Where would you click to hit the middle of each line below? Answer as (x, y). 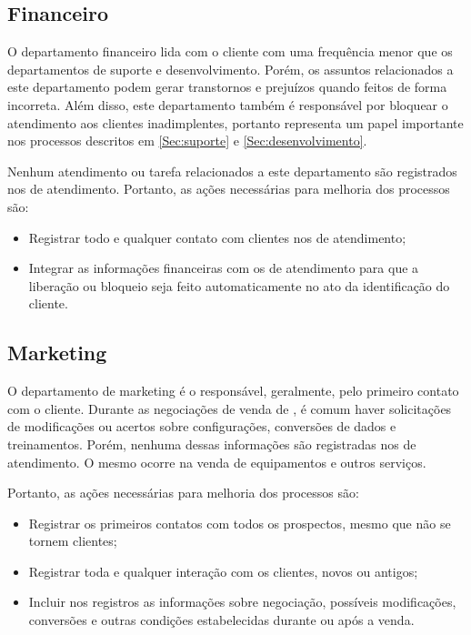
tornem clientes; (73, 541)
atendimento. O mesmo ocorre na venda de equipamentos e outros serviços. (217, 462)
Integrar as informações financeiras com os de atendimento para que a (224, 268)
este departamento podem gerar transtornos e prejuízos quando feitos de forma (227, 87)
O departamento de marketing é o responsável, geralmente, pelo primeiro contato (233, 391)
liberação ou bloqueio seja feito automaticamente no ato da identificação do (239, 285)
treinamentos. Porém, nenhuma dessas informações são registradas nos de (212, 443)
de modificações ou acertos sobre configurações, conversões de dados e (202, 426)
